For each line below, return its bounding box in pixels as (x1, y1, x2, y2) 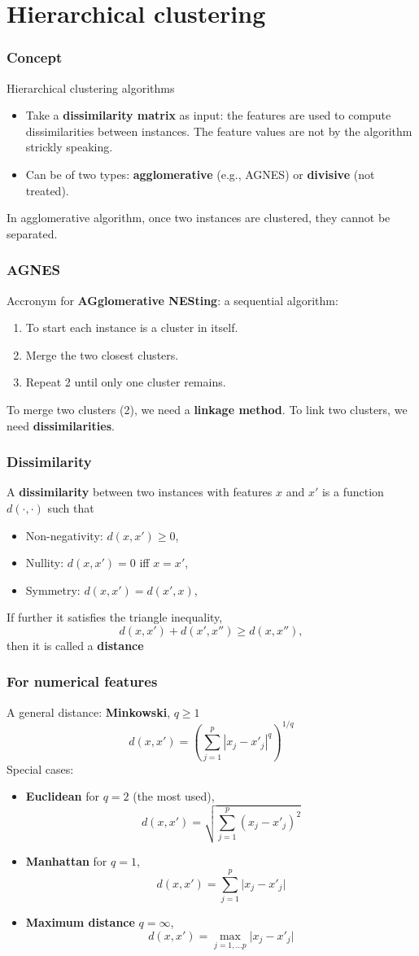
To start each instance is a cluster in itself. (25, 319, 238, 336)
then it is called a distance (7, 636, 144, 653)
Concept (7, 47, 63, 68)
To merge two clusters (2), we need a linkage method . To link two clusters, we (7, 400, 408, 417)
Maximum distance (25, 914, 135, 931)
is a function (321, 483, 384, 500)
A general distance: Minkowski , (7, 703, 171, 720)
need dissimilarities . (7, 417, 115, 434)
